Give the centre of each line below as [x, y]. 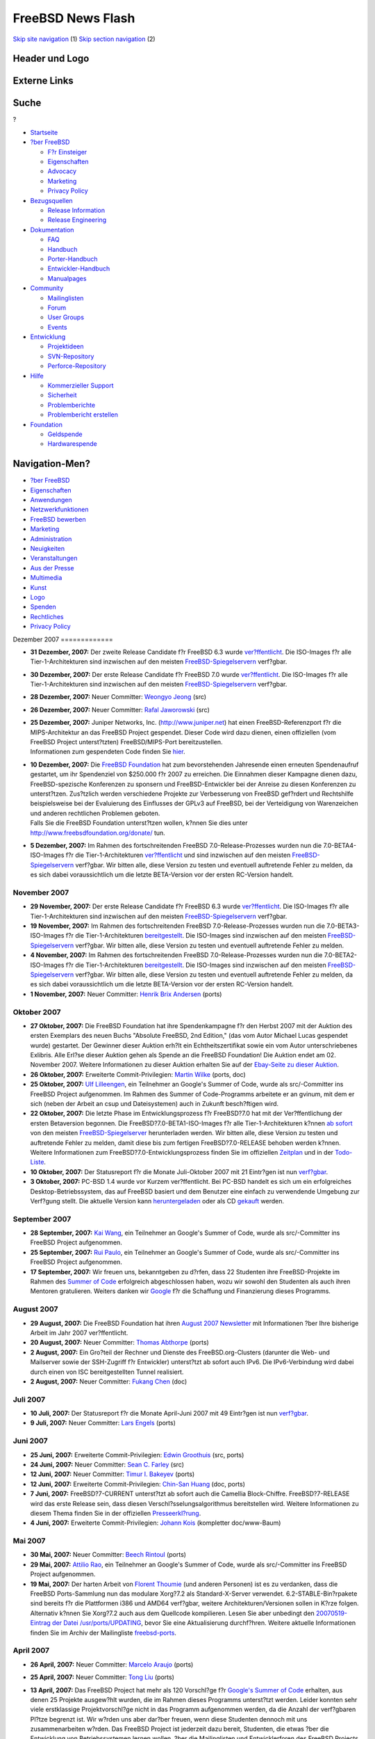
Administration [51, 538]
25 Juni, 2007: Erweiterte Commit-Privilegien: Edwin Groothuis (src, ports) [137, 1454]
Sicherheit [62, 395]
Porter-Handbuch [73, 259]
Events [57, 327]
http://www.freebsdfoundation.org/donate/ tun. [98, 833]
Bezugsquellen [51, 200]
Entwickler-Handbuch [79, 269]
